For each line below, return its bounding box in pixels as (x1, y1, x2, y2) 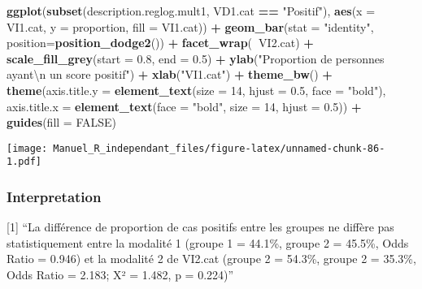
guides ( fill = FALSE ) (7, 114, 117, 131)
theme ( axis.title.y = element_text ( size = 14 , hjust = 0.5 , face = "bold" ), (7, 81, 386, 98)
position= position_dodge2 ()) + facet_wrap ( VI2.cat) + (7, 34, 314, 51)
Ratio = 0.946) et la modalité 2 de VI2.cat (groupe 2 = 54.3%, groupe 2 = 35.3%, (7, 250, 416, 267)
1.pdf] (7, 156, 41, 168)
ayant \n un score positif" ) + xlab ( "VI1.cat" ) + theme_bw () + (7, 66, 333, 83)
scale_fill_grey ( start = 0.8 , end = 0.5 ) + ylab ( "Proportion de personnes (7, 50, 385, 67)
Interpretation (7, 186, 102, 206)
